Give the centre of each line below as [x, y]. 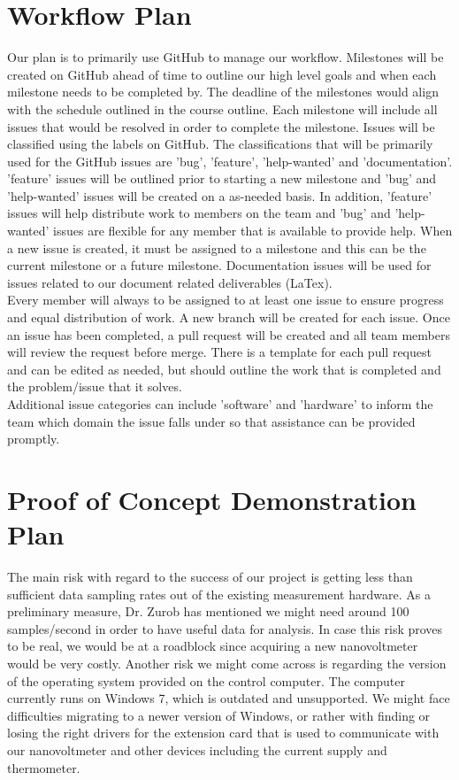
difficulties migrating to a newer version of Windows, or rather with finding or [219, 715]
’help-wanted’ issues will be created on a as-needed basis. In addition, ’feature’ [220, 195]
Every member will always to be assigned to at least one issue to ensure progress [226, 300]
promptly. [34, 439]
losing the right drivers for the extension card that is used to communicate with [223, 733]
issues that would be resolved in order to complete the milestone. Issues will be [221, 126]
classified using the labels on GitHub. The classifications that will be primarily [220, 144]
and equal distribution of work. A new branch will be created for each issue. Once [229, 317]
